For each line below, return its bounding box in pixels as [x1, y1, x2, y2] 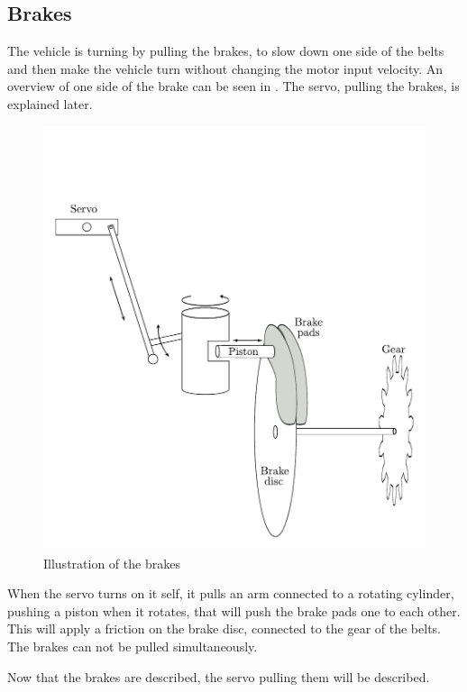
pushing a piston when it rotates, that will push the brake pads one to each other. [7, 601, 461, 620]
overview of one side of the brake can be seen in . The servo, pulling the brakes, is [7, 77, 460, 96]
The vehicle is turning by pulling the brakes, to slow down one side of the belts [7, 41, 444, 60]
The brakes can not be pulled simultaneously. [7, 637, 258, 656]
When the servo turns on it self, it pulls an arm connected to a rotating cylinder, [7, 584, 454, 603]
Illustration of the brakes [43, 553, 180, 572]
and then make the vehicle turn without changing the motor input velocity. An [7, 59, 444, 77]
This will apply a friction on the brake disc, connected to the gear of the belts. [7, 619, 442, 638]
